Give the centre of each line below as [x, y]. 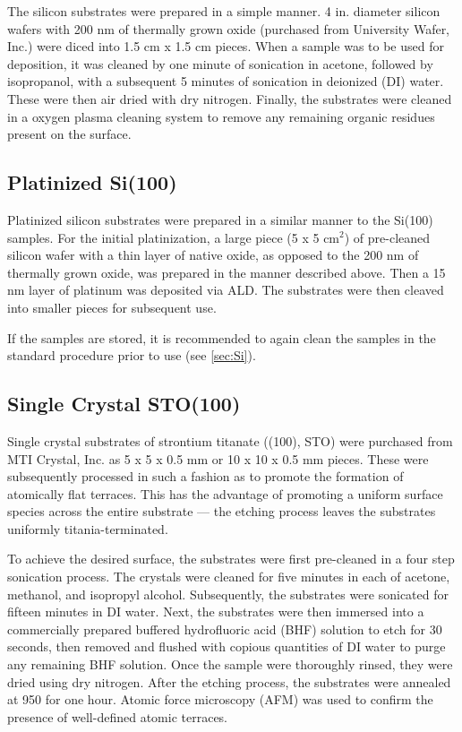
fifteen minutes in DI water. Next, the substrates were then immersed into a [216, 611]
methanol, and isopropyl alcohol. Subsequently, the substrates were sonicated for [228, 594]
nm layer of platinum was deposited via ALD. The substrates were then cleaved [226, 290]
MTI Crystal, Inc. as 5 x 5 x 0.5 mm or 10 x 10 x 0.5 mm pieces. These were [218, 458]
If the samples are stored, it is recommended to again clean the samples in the [222, 337]
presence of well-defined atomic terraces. [118, 716]
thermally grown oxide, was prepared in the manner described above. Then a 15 [227, 272]
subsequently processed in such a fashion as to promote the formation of [205, 476]
